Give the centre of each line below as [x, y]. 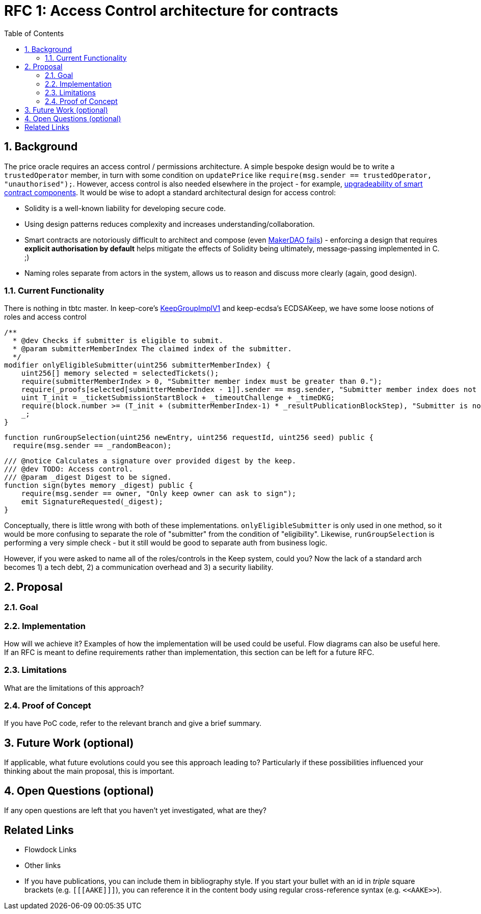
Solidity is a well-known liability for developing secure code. [125, 208]
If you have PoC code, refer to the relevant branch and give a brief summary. [133, 723]
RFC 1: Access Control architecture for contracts [171, 11]
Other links [43, 865]
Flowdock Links [51, 849]
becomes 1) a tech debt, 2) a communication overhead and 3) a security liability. [139, 567]
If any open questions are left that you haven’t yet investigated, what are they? [135, 811]
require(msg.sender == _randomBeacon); [92, 446]
